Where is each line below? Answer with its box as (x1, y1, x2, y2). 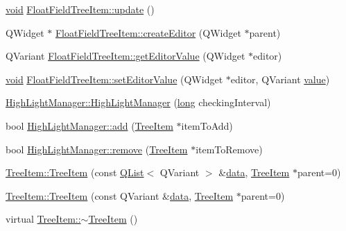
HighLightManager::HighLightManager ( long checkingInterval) (6, 95, 271, 110)
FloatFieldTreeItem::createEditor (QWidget (55, 25, 241, 40)
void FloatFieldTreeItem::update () (6, 2, 155, 16)
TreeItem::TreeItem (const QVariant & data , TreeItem (6, 188, 234, 203)
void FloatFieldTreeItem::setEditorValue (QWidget (6, 71, 223, 86)
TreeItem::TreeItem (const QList (6, 165, 144, 180)
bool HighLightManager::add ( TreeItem (6, 118, 173, 132)
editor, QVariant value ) (230, 71, 330, 86)
